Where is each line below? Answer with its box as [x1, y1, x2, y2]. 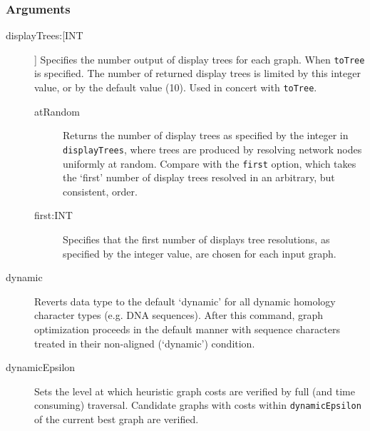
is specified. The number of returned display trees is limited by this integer [34, 66, 361, 81]
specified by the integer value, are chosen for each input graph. [63, 245, 336, 260]
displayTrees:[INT [6, 28, 83, 43]
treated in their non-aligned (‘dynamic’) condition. [34, 335, 255, 350]
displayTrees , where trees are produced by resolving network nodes [63, 141, 362, 156]
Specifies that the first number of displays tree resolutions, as [63, 232, 330, 246]
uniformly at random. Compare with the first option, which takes [63, 156, 356, 171]
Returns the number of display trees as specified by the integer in [63, 128, 349, 143]
